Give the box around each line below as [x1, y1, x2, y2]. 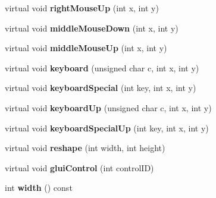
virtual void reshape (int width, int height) [5, 142, 165, 154]
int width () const [5, 181, 73, 194]
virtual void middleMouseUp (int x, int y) [5, 42, 167, 54]
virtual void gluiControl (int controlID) [5, 161, 154, 174]
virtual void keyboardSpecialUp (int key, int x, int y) [5, 121, 209, 134]
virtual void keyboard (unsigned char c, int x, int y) [5, 61, 199, 74]
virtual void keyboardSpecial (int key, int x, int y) [5, 81, 196, 94]
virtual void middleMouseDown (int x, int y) [5, 21, 179, 34]
